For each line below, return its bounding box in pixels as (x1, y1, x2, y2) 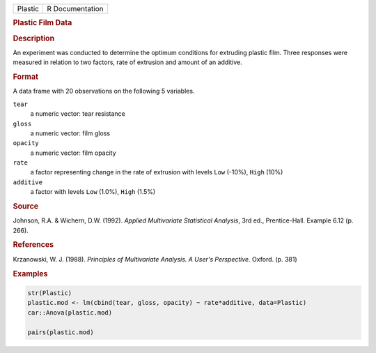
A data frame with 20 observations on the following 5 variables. (13, 87, 195, 96)
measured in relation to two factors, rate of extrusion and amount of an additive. (13, 58, 243, 66)
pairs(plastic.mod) (27, 328, 94, 336)
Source (13, 202, 39, 211)
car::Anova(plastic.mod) (27, 308, 113, 317)
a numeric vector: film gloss (30, 129, 111, 137)
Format (13, 72, 38, 82)
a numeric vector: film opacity (30, 149, 116, 157)
